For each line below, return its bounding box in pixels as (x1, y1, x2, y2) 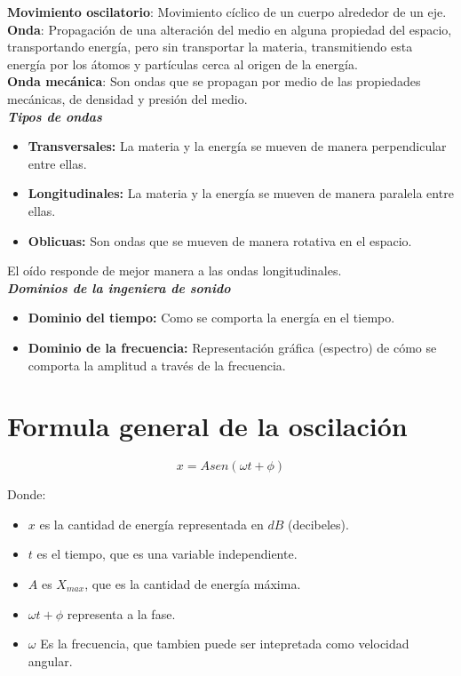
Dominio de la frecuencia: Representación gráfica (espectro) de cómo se (28, 338, 437, 356)
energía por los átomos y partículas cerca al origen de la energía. (7, 54, 358, 73)
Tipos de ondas (7, 107, 102, 125)
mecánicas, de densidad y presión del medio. (7, 89, 248, 107)
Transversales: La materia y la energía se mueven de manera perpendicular (28, 137, 447, 155)
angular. (28, 651, 73, 670)
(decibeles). (287, 514, 349, 533)
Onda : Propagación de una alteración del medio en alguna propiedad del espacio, (7, 20, 452, 38)
